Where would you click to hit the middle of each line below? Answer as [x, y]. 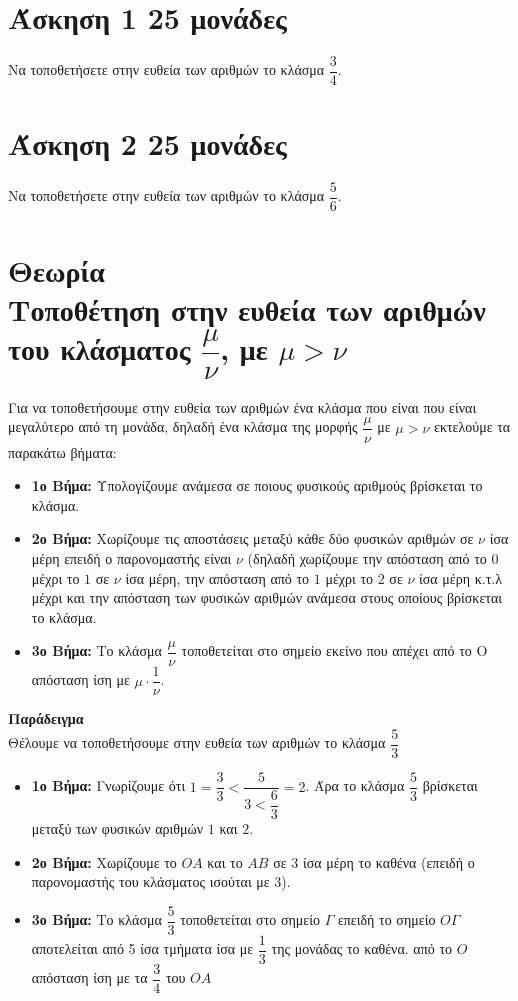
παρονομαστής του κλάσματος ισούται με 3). [161, 881]
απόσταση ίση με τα [89, 977]
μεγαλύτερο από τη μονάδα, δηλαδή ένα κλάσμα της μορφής [183, 426]
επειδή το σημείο [386, 919]
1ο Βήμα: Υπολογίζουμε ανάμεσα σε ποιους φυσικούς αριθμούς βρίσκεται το [257, 485]
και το [225, 861]
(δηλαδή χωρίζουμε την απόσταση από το [367, 557]
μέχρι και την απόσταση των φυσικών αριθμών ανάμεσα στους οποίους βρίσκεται [266, 597]
